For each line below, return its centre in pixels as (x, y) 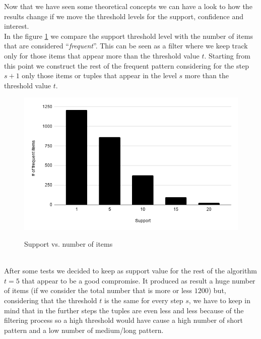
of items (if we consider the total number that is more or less (98, 290)
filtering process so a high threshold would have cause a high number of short (123, 320)
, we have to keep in (219, 300)
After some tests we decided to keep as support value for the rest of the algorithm (130, 271)
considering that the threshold (51, 300)
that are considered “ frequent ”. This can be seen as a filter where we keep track (126, 46)
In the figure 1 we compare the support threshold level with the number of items (128, 36)
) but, (217, 290)
